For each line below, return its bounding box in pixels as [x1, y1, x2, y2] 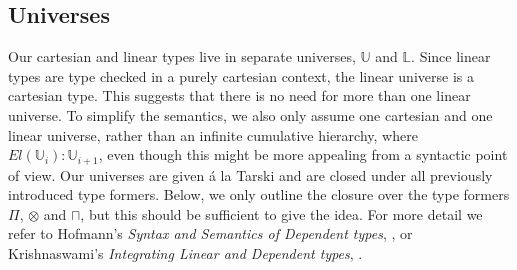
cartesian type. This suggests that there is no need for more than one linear [8, 85, 471, 106]
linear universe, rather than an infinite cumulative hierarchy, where [8, 124, 418, 145]
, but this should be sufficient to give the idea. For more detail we [80, 203, 483, 224]
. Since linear [411, 46, 491, 67]
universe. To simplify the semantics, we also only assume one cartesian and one [8, 104, 493, 125]
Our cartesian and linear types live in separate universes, [8, 46, 356, 67]
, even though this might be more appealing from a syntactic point [98, 144, 508, 165]
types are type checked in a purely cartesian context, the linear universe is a [8, 65, 474, 86]
